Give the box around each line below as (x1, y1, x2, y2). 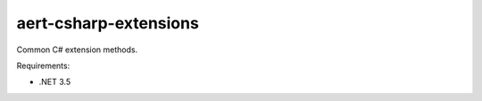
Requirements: (16, 60, 71, 71)
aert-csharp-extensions (16, 13, 200, 33)
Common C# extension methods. (16, 44, 138, 55)
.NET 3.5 (38, 76, 71, 88)
